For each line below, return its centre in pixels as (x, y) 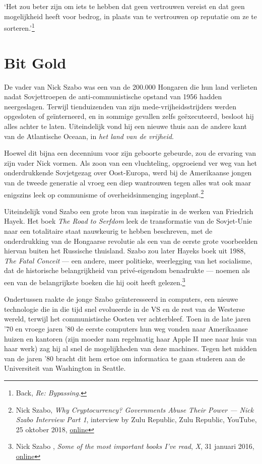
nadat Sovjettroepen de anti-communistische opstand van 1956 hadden (113, 96)
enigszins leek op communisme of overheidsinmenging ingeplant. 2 (104, 193)
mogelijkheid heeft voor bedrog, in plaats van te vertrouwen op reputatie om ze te (130, 16)
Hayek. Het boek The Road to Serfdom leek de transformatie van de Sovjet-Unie (128, 221)
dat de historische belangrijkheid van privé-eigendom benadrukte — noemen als (127, 270)
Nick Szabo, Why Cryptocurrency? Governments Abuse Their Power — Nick (135, 409)
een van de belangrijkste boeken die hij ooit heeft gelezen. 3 (95, 281)
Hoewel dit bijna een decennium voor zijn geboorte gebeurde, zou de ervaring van (130, 153)
